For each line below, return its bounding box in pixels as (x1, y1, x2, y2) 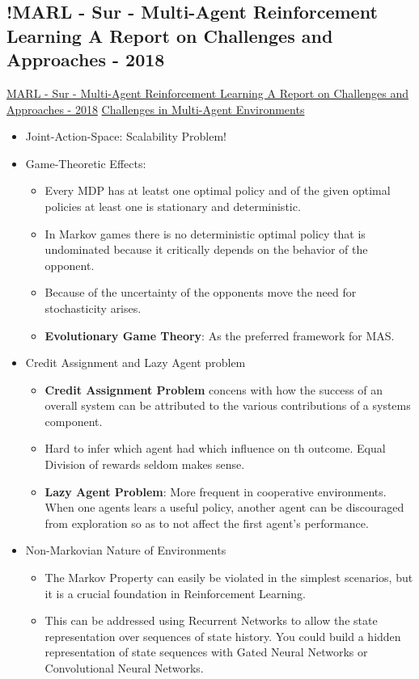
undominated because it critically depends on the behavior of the (44, 241, 368, 258)
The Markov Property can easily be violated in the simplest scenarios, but (44, 569, 413, 586)
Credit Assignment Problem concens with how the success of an (44, 381, 383, 398)
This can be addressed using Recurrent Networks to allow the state (44, 612, 378, 629)
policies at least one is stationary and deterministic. (44, 197, 301, 214)
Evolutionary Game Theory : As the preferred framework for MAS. (44, 327, 395, 344)
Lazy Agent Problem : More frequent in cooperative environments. (44, 483, 387, 500)
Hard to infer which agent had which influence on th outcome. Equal (44, 440, 386, 457)
